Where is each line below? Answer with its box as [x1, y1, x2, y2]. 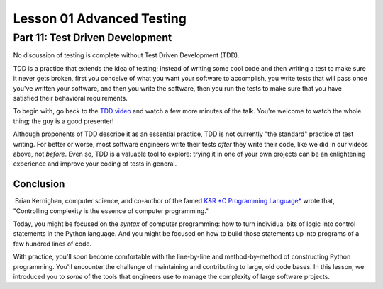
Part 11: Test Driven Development [13, 31, 172, 44]
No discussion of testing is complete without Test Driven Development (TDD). [13, 51, 240, 59]
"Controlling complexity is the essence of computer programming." [13, 206, 209, 215]
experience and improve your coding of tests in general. [13, 159, 177, 168]
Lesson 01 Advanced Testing [13, 11, 187, 26]
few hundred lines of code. [13, 239, 92, 248]
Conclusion [13, 178, 65, 191]
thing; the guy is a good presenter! [13, 117, 114, 125]
